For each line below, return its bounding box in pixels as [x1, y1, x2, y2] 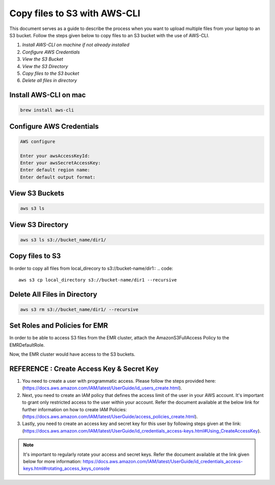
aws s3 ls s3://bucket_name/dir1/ [20, 237, 106, 243]
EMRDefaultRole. [9, 341, 45, 348]
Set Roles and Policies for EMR [9, 321, 108, 330]
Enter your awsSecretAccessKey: [20, 160, 101, 166]
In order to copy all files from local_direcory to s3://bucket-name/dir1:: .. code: [9, 265, 173, 271]
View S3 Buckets [9, 189, 65, 198]
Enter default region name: [20, 167, 90, 173]
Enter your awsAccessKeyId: [20, 153, 90, 159]
